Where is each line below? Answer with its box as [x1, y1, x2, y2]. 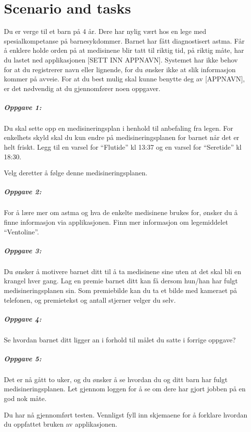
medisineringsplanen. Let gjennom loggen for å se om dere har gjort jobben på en [4, 384, 246, 394]
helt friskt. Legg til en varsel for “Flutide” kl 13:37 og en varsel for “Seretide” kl [4, 142, 242, 152]
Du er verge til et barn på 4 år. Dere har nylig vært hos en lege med [4, 26, 206, 36]
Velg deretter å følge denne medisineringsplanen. [4, 168, 148, 178]
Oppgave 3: [4, 245, 42, 255]
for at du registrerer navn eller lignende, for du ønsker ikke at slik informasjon [4, 64, 236, 74]
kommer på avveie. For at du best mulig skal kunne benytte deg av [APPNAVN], [4, 74, 245, 84]
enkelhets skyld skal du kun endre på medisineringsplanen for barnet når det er [4, 132, 239, 142]
